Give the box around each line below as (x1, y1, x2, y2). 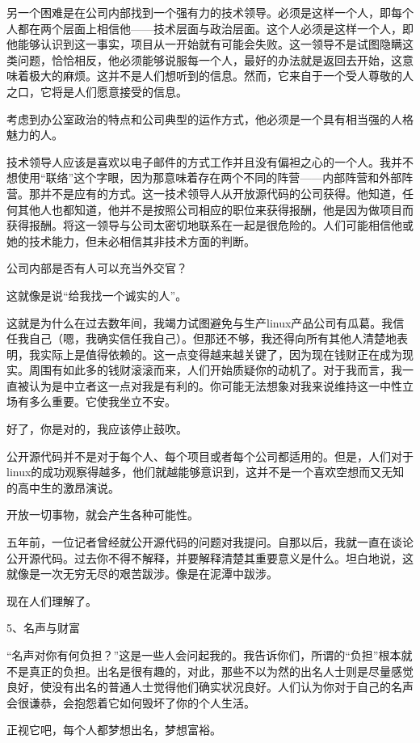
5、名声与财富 (6, 619, 80, 636)
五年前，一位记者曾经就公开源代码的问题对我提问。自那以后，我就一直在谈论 (6, 534, 414, 551)
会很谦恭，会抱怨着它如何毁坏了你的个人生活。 (6, 694, 255, 711)
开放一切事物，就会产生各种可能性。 (6, 506, 199, 523)
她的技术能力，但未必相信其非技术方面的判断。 (6, 232, 255, 249)
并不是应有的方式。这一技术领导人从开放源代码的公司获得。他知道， (40, 184, 402, 201)
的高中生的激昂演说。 (6, 479, 120, 496)
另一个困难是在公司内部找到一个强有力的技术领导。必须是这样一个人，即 (6, 4, 391, 20)
